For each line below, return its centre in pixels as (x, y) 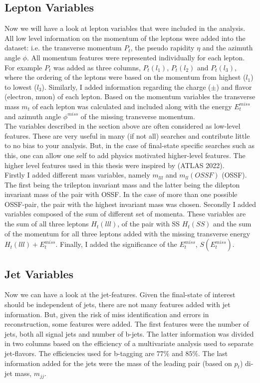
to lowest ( (21, 87)
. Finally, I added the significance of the (116, 244)
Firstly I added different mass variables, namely (77, 175)
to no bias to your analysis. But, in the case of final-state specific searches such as (130, 145)
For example (23, 67)
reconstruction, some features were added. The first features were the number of (127, 324)
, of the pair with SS (149, 224)
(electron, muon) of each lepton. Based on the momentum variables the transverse (130, 96)
